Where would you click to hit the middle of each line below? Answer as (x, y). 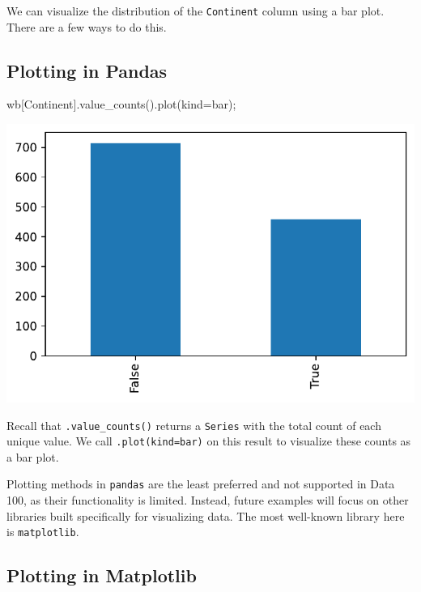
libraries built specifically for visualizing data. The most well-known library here (206, 515)
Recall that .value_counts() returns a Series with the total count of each (194, 425)
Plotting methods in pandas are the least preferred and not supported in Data (201, 484)
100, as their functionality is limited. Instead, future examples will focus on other (208, 500)
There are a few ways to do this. (87, 26)
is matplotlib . (43, 532)
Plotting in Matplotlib (102, 575)
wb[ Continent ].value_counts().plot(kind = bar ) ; (121, 104)
